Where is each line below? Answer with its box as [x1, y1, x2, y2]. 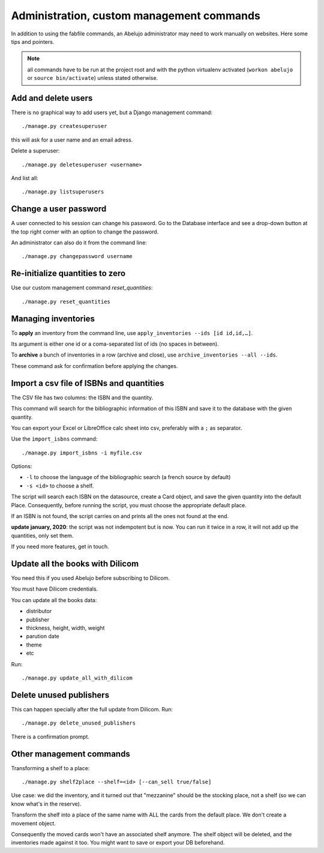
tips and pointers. [11, 38, 55, 45]
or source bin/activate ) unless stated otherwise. [27, 74, 158, 82]
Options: [11, 463, 32, 470]
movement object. [11, 819, 56, 827]
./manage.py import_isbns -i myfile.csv [22, 449, 142, 456]
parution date [26, 633, 59, 640]
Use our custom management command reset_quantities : [11, 284, 153, 291]
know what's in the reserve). [11, 800, 82, 807]
